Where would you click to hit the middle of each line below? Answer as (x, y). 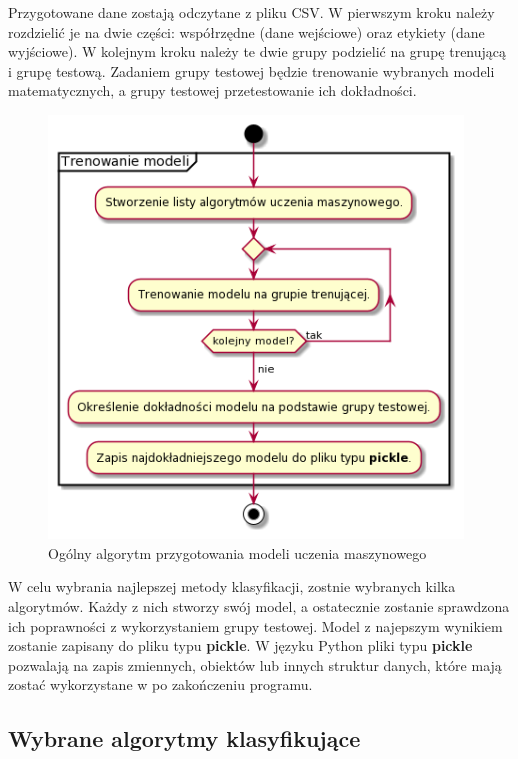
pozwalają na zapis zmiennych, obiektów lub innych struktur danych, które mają (255, 664)
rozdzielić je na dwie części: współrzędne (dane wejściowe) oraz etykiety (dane (246, 31)
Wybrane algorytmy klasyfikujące (184, 738)
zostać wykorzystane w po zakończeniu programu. (160, 684)
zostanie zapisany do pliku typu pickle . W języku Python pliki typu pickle (240, 645)
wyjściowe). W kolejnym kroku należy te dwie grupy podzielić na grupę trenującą (257, 51)
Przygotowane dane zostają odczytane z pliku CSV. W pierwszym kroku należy (251, 12)
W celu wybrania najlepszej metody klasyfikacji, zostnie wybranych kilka (232, 586)
